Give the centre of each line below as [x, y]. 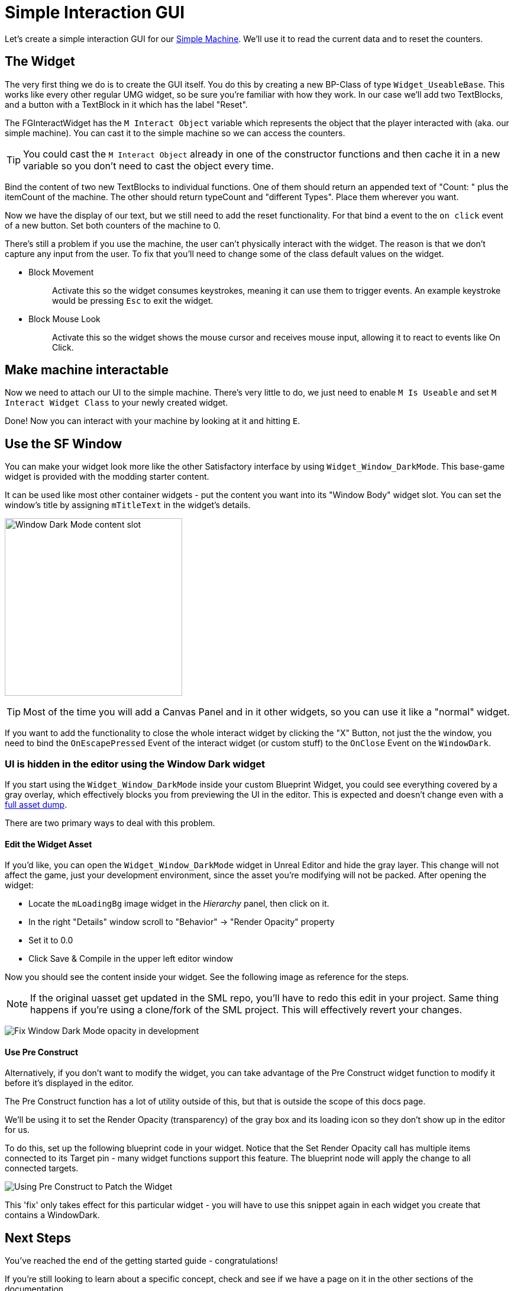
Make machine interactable [87, 370]
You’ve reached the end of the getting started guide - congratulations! [141, 1261]
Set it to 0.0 [51, 940]
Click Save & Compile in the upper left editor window [131, 959]
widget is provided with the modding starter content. [107, 477]
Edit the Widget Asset [49, 844]
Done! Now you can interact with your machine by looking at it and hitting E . [153, 421]
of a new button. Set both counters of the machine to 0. [113, 225]
